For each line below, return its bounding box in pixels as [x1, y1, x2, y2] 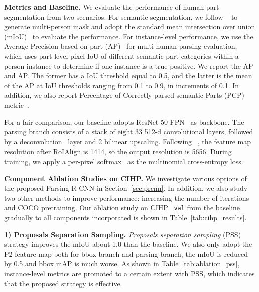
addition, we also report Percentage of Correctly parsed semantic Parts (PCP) [4, 90, 244, 100]
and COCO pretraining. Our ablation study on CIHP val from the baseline [4, 202, 240, 213]
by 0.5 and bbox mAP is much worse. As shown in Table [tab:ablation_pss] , [4, 258, 240, 269]
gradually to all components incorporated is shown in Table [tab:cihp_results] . [4, 212, 247, 222]
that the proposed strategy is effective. [4, 278, 122, 288]
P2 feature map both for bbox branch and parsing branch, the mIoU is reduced [4, 248, 248, 259]
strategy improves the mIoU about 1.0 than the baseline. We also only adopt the [4, 239, 252, 249]
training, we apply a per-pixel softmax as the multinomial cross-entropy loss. [4, 156, 243, 166]
